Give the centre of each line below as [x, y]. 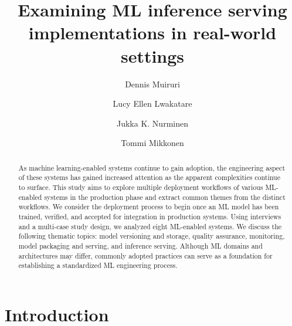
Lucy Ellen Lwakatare [152, 103]
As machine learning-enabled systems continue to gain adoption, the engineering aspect [152, 167]
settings [152, 55]
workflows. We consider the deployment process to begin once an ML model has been [149, 207]
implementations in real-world [152, 33]
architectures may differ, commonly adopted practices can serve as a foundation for [145, 255]
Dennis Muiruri [152, 84]
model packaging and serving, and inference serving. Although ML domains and [140, 245]
